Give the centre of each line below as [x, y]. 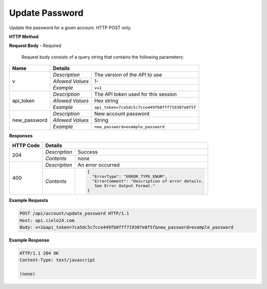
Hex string [106, 101]
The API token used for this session [135, 94]
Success [88, 152]
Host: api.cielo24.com [47, 220]
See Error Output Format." [125, 186]
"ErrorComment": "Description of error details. [148, 181]
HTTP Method [24, 37]
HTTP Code [26, 145]
